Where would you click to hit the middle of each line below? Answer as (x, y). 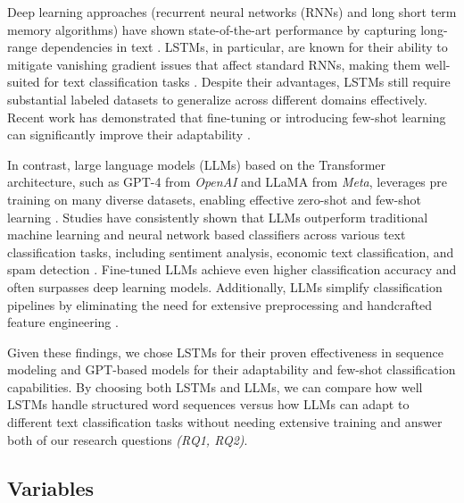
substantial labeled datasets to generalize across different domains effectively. (217, 99)
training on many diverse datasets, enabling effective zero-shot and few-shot (215, 199)
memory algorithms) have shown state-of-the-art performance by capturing (212, 29)
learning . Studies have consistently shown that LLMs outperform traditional (218, 217)
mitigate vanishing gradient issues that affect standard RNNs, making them (214, 64)
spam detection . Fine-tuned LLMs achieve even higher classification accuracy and (232, 269)
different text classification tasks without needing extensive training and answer (225, 422)
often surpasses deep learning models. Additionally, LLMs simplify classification (225, 286)
